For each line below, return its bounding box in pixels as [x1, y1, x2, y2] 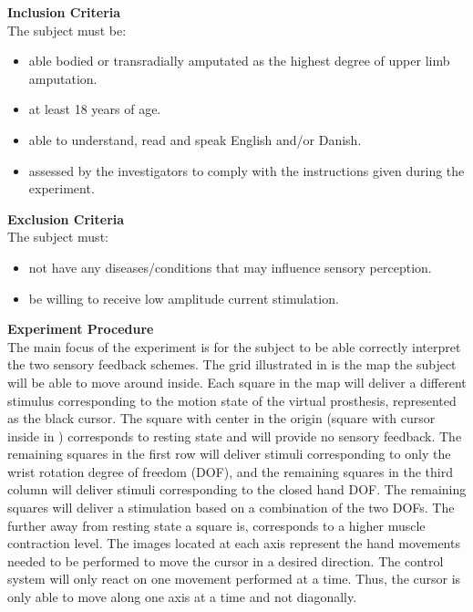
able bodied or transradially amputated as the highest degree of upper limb [28, 51, 450, 70]
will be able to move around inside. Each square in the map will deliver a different [7, 372, 467, 391]
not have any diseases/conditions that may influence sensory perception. [28, 257, 432, 276]
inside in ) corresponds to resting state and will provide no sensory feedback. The [7, 426, 462, 445]
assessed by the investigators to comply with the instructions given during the [28, 161, 465, 180]
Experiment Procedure [7, 319, 154, 338]
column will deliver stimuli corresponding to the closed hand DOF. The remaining [7, 480, 467, 499]
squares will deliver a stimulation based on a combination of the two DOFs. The [7, 498, 455, 517]
